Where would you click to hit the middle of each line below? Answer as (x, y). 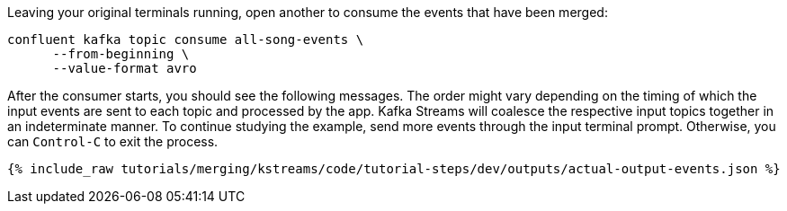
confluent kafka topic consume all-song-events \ (186, 40)
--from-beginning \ (121, 54)
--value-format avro (125, 68)
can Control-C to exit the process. (113, 141)
